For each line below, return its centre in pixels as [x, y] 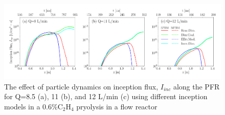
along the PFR [196, 86]
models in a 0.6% [31, 106]
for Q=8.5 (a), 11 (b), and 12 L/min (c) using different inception [106, 96]
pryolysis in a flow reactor [117, 106]
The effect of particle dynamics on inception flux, [81, 86]
